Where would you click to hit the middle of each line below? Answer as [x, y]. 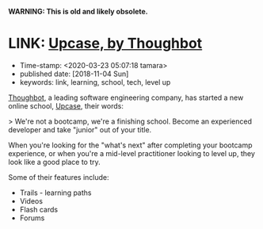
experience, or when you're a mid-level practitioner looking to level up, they [132, 153]
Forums [32, 218]
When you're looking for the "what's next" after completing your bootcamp [130, 145]
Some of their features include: [59, 177]
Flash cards [38, 209]
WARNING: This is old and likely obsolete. [78, 11]
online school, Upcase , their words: [66, 105]
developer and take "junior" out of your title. [80, 129]
